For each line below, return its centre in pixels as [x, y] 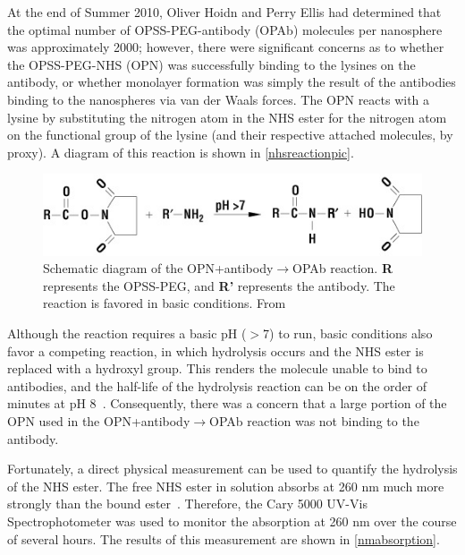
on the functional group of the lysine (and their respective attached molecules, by [230, 135]
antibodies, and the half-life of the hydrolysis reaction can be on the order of [217, 385]
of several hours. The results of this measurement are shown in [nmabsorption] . [224, 538]
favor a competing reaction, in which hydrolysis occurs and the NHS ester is [216, 350]
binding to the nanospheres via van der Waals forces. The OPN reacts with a [219, 99]
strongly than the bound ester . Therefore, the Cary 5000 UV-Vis [187, 504]
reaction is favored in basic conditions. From [165, 303]
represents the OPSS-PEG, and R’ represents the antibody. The [219, 285]
